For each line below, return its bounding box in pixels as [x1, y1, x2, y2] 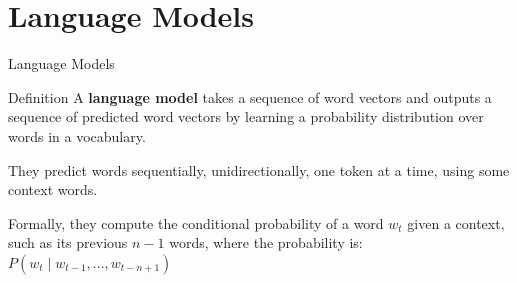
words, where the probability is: [169, 232, 363, 253]
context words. [8, 179, 98, 200]
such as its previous [8, 232, 128, 253]
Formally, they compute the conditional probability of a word [8, 212, 384, 233]
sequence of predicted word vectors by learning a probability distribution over [8, 106, 484, 127]
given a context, [407, 212, 505, 233]
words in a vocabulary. [8, 125, 146, 146]
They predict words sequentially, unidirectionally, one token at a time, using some [8, 159, 510, 180]
